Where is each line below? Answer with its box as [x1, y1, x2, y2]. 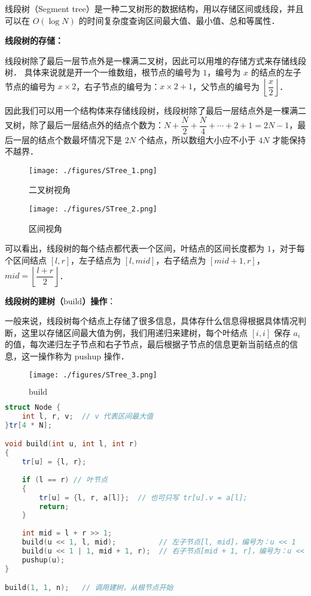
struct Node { [5, 403, 61, 412]
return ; [39, 502, 69, 511]
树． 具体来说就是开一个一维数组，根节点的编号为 [5, 66, 200, 78]
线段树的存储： [5, 34, 63, 47]
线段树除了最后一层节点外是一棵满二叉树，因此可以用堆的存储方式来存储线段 [5, 54, 306, 66]
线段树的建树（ [5, 294, 63, 307]
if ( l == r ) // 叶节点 [22, 475, 108, 484]
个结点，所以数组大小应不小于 [138, 133, 256, 146]
